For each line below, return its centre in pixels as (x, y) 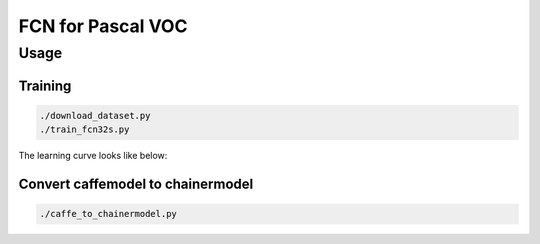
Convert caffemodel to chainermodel (136, 184)
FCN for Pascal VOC (103, 26)
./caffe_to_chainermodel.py (108, 214)
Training (45, 85)
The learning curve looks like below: (93, 156)
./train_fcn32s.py (84, 129)
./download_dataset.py (95, 115)
